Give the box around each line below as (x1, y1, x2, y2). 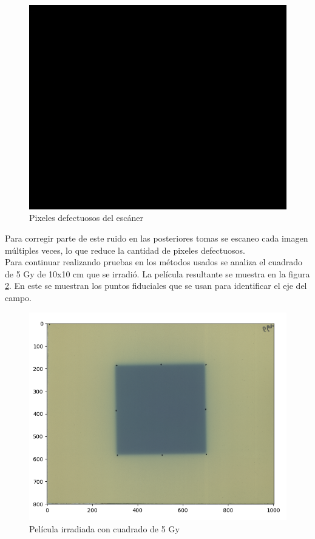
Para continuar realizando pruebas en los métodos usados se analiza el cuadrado (5, 256, 303, 268)
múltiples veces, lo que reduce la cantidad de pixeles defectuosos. (5, 243, 245, 256)
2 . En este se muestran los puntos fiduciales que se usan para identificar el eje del (5, 279, 307, 292)
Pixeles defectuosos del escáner (29, 211, 143, 224)
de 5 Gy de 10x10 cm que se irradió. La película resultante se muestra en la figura (5, 267, 310, 280)
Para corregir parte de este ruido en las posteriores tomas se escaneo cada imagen (5, 231, 308, 244)
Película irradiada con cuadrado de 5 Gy (29, 522, 180, 535)
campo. (5, 291, 32, 303)
